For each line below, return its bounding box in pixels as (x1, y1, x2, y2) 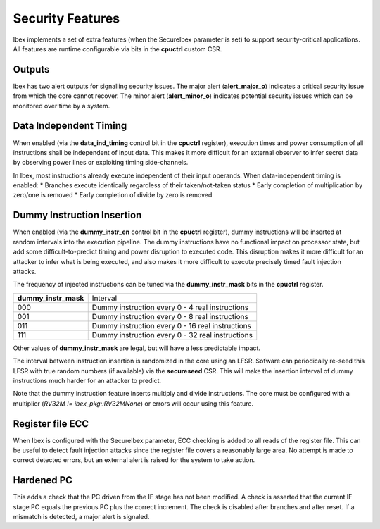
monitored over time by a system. (13, 101, 110, 110)
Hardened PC (13, 474, 73, 486)
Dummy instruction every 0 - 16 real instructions (91, 320, 251, 330)
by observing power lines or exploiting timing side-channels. (13, 158, 189, 167)
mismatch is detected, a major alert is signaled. (13, 513, 150, 521)
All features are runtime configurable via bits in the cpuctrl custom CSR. (13, 44, 222, 53)
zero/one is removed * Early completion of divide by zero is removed (13, 191, 213, 199)
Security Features (13, 11, 120, 26)
